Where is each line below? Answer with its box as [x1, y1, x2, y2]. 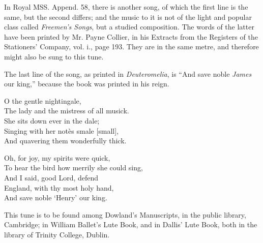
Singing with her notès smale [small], [4, 125, 119, 136]
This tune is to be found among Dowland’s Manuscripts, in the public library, [4, 209, 246, 220]
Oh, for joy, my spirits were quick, [4, 152, 110, 163]
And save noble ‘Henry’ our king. [4, 192, 107, 203]
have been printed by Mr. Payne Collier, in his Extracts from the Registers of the [4, 31, 258, 42]
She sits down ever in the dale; [4, 115, 100, 126]
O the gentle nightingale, [4, 95, 81, 106]
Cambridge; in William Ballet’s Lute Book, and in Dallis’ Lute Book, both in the [4, 219, 257, 230]
